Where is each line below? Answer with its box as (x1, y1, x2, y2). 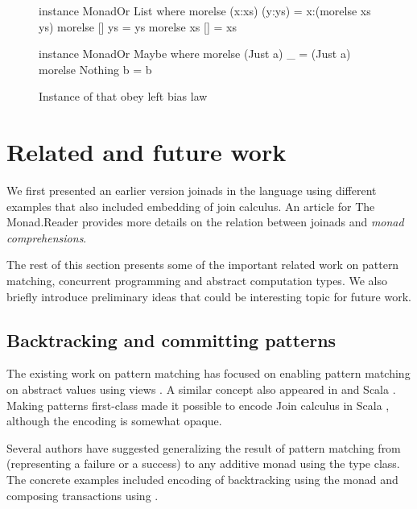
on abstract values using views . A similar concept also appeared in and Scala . (6, 381, 396, 398)
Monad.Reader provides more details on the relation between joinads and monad (6, 213, 404, 230)
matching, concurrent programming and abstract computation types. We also (6, 272, 387, 289)
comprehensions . (6, 229, 87, 246)
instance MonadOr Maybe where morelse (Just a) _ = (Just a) (39, 45, 351, 62)
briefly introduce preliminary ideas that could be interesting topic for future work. (6, 288, 411, 304)
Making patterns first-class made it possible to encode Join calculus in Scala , (6, 396, 390, 413)
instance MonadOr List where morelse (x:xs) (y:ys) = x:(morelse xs (39, 2, 371, 19)
